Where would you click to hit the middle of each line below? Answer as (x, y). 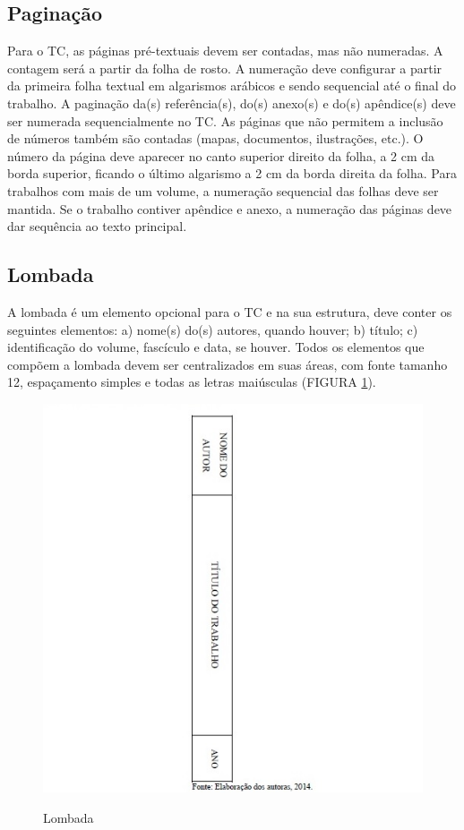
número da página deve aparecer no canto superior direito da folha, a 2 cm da (221, 155)
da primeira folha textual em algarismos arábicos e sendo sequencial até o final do (232, 86)
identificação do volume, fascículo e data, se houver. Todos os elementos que (216, 347)
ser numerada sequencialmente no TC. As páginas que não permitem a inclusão (225, 120)
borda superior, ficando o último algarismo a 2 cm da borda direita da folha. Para (232, 173)
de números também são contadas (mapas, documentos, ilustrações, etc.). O (215, 138)
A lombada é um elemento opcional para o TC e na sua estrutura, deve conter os (230, 311)
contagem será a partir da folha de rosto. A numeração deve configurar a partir (225, 68)
